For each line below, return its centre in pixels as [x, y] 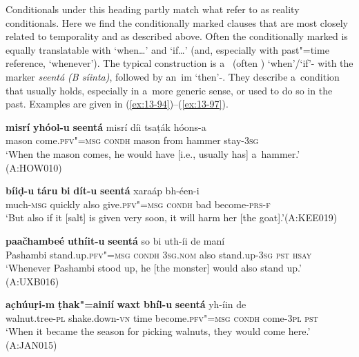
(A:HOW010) [34, 167]
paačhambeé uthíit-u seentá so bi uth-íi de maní [115, 240]
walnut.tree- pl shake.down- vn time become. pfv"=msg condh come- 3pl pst [162, 317]
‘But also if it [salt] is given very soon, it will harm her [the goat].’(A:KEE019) [172, 217]
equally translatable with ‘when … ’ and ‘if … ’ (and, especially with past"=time [167, 49]
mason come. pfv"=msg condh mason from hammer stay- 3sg [132, 140]
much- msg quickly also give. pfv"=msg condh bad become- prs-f [138, 204]
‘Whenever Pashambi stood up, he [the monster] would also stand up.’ [154, 268]
